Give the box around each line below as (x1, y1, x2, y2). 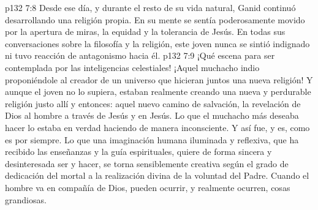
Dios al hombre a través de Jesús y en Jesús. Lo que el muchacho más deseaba (5, 109, 299, 122)
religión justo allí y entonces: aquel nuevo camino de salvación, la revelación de (5, 97, 301, 110)
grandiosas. (5, 193, 47, 206)
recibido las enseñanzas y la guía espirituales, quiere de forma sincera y (5, 145, 272, 158)
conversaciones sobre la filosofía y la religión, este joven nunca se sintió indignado (5, 37, 310, 50)
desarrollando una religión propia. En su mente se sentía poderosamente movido (5, 13, 305, 26)
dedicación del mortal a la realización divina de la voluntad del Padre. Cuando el (5, 169, 309, 182)
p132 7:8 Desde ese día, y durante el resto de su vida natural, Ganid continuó (5, 1, 296, 13)
